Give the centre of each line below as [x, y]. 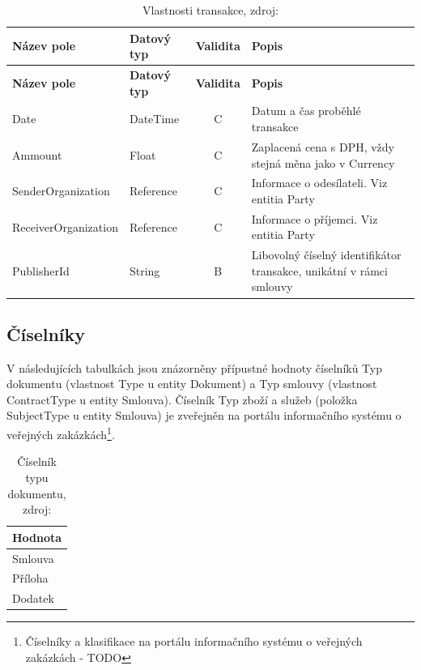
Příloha [30, 578]
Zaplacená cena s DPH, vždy [323, 146]
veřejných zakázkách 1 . [61, 433]
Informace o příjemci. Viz [315, 218]
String [145, 270]
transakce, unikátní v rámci [319, 270]
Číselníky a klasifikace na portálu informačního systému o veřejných [194, 641]
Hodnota [37, 537]
